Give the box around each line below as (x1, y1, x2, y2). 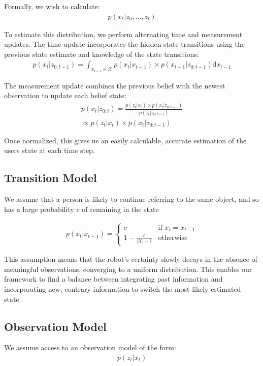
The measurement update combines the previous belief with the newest (4, 80, 225, 90)
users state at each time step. (4, 145, 95, 156)
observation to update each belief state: (4, 90, 126, 101)
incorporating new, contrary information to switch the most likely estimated (4, 283, 241, 294)
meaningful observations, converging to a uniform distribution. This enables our (4, 263, 252, 274)
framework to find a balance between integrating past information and (4, 273, 223, 284)
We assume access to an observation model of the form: (4, 342, 176, 353)
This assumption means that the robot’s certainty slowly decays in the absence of (4, 254, 257, 264)
